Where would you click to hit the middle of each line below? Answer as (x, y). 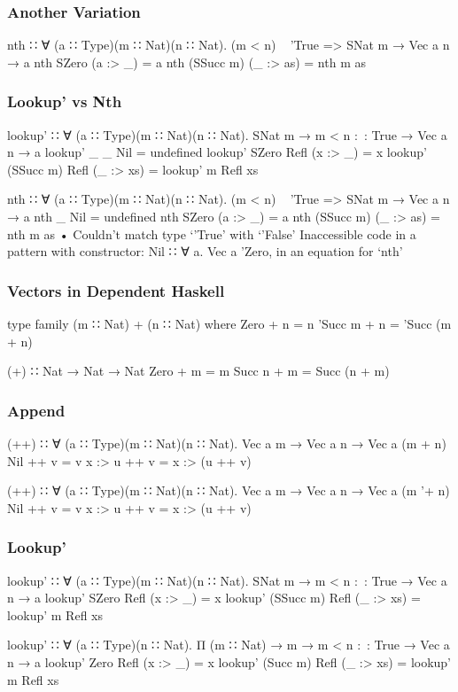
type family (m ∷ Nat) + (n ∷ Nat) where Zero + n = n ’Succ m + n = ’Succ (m (229, 323)
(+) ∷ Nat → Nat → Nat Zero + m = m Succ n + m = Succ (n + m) (198, 371)
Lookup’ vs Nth (65, 101)
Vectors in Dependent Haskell (116, 290)
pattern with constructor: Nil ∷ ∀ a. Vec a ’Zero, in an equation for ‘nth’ (205, 251)
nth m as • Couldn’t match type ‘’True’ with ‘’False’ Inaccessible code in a (212, 233)
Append (36, 410)
